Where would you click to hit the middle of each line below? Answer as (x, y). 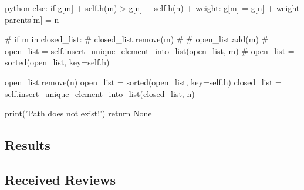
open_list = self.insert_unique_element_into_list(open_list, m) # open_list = (150, 50)
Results (28, 145)
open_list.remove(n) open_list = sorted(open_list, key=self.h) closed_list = (143, 81)
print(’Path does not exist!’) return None (78, 113)
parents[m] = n (32, 19)
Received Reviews (60, 179)
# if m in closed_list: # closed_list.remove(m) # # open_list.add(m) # (137, 39)
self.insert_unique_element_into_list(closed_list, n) (100, 93)
